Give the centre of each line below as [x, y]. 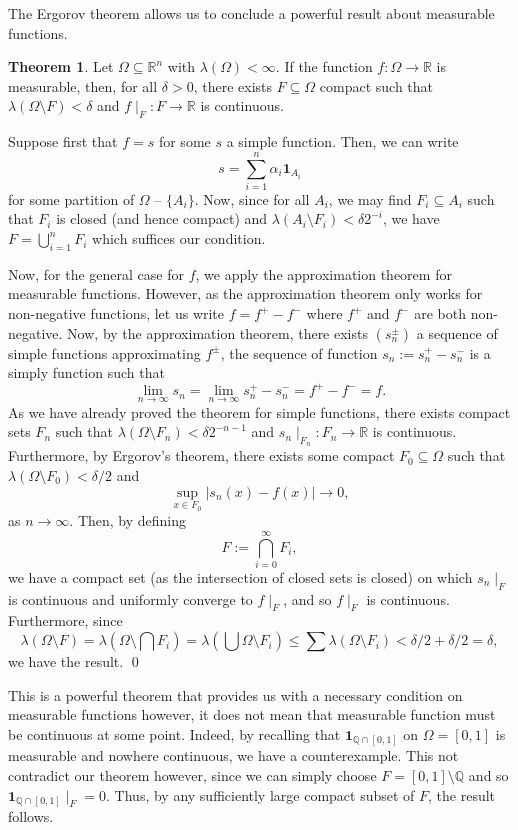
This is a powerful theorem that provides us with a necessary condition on [235, 694]
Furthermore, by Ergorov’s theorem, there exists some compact [201, 455]
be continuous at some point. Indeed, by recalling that [174, 733]
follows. [31, 816]
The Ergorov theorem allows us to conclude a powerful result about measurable [251, 13]
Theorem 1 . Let [61, 66]
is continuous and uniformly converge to [130, 598]
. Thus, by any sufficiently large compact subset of [260, 794]
